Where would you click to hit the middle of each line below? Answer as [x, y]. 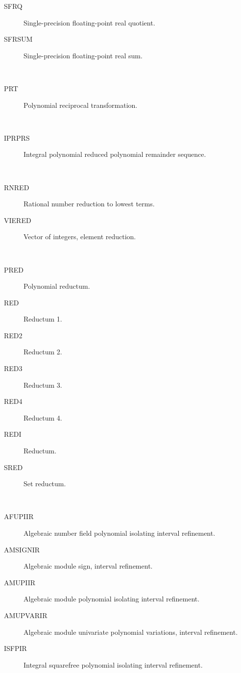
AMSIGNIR [22, 549]
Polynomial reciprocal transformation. [81, 105]
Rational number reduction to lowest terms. [89, 204]
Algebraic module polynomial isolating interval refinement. [112, 599]
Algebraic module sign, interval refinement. [88, 566]
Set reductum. [45, 484]
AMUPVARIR [26, 615]
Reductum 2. [43, 352]
